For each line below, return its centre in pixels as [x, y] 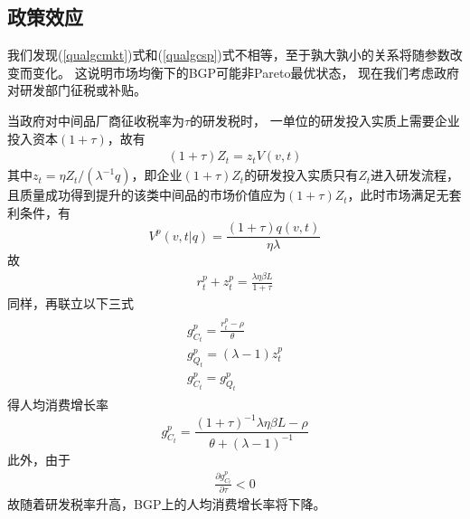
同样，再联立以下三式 [70, 303]
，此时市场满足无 [398, 195]
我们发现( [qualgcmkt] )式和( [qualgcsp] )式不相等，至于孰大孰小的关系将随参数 [229, 55]
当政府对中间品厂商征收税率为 [96, 120]
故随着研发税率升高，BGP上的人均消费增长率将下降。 [167, 504]
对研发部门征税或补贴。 [77, 90]
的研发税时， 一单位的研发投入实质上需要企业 [325, 120]
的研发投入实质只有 [301, 175]
